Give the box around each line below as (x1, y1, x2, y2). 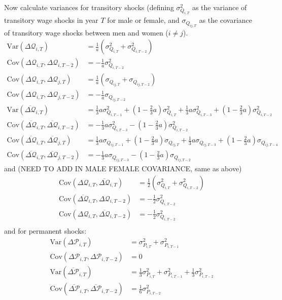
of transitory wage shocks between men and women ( (4, 27, 168, 37)
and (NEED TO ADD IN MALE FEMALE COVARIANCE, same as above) (4, 163, 242, 173)
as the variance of (192, 2, 247, 12)
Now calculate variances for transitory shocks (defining (4, 2, 174, 12)
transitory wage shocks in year (4, 15, 98, 25)
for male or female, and (107, 15, 180, 25)
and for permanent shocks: (4, 225, 87, 236)
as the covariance (199, 15, 252, 25)
